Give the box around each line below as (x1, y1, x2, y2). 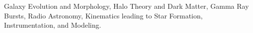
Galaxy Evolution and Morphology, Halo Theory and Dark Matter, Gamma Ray (4, 1, 249, 11)
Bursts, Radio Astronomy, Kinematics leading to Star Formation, (4, 10, 203, 20)
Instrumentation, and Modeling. (4, 20, 101, 30)
